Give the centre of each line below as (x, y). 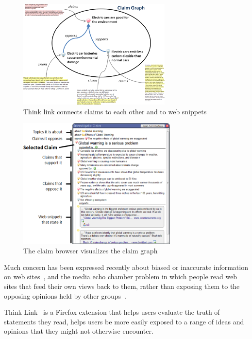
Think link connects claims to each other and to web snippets (115, 111)
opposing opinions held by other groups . (65, 295)
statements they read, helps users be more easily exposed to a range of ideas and (124, 321)
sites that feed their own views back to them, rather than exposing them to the (122, 286)
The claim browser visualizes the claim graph (91, 251)
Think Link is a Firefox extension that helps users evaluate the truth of (112, 312)
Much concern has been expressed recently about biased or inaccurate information (126, 267)
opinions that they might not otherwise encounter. (79, 331)
